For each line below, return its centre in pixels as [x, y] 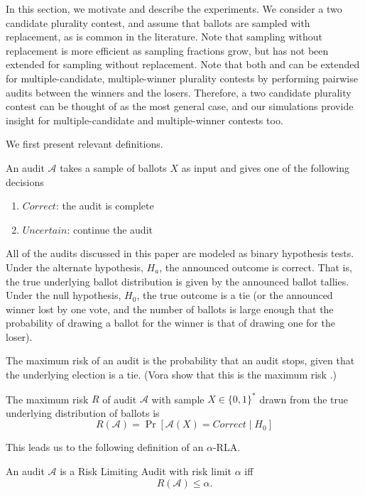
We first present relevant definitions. [85, 144]
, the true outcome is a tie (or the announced [235, 295]
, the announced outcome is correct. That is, [256, 267]
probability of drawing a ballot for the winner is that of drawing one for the [170, 323]
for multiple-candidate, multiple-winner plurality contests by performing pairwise [182, 78]
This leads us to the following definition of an [105, 447]
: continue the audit [110, 229]
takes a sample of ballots [113, 167]
